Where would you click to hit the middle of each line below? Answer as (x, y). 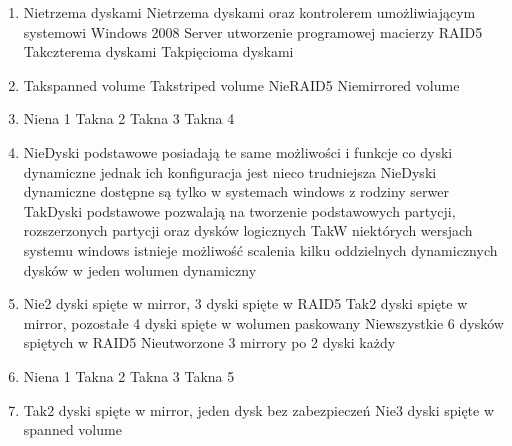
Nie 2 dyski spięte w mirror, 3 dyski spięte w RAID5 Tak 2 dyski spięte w (245, 303)
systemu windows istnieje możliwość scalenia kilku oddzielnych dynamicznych (260, 249)
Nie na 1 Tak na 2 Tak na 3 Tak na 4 (129, 118)
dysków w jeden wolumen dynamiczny (140, 269)
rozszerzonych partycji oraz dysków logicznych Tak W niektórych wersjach (248, 230)
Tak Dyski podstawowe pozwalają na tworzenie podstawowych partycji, (239, 210)
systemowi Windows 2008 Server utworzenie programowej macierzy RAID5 (253, 31)
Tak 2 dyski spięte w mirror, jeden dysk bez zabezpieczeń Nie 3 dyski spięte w (259, 409)
